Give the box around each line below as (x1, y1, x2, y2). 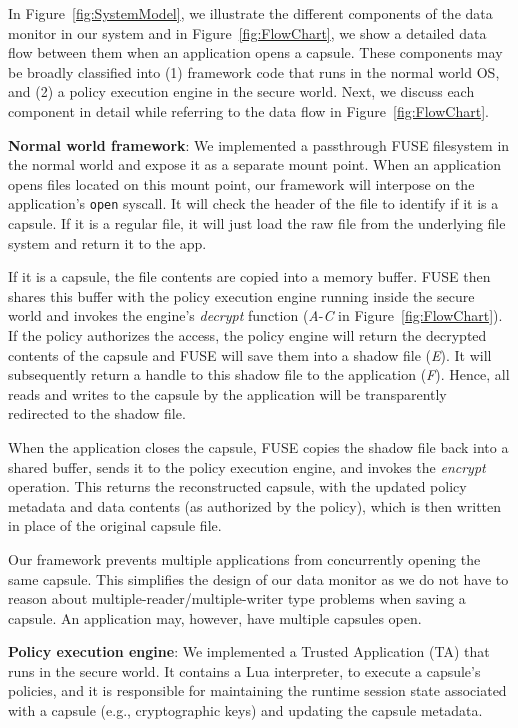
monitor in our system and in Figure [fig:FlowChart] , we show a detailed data (8, 22, 487, 43)
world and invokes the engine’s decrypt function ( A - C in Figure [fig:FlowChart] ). (8, 305, 503, 326)
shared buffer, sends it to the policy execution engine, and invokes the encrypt (8, 456, 486, 477)
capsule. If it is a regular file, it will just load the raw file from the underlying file (8, 213, 506, 233)
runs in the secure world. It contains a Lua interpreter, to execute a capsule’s (8, 660, 481, 681)
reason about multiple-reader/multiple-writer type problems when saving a (8, 588, 466, 609)
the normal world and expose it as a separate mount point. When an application (8, 154, 502, 175)
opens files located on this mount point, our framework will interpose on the (8, 173, 475, 194)
